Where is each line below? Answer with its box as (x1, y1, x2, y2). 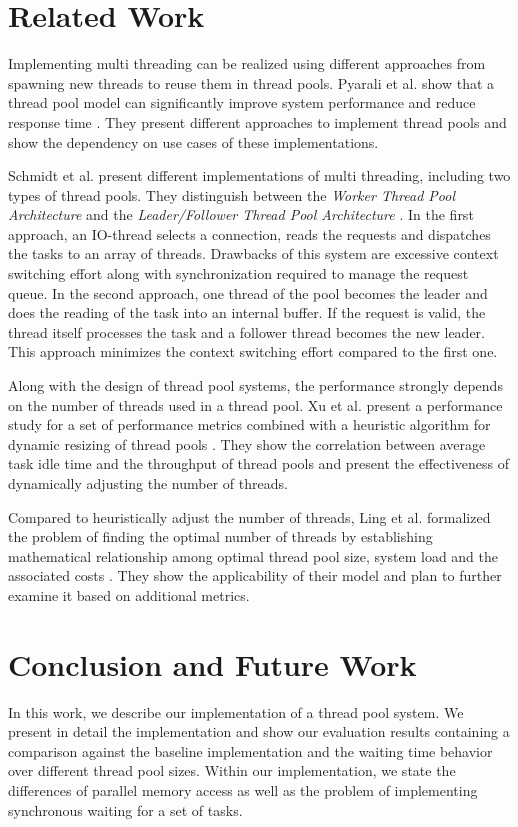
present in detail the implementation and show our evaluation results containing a (8, 721, 510, 742)
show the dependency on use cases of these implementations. (8, 131, 379, 152)
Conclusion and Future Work (8, 643, 417, 684)
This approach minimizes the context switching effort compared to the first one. (8, 341, 498, 362)
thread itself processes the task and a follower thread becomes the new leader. (8, 321, 485, 342)
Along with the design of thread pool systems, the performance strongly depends (8, 375, 503, 396)
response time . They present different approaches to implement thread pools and (8, 111, 507, 132)
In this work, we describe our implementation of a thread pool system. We (8, 701, 464, 722)
